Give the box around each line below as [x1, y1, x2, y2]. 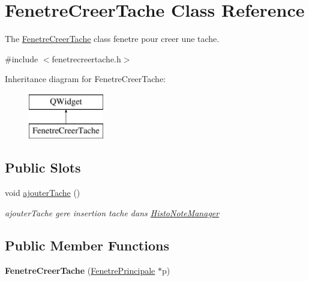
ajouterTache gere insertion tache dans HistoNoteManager [5, 206, 220, 219]
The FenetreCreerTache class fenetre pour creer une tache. [5, 32, 220, 45]
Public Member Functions [5, 235, 169, 254]
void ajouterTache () [5, 186, 80, 199]
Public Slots [5, 158, 81, 177]
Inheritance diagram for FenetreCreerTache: [5, 72, 166, 85]
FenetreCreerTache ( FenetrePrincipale [5, 264, 155, 276]
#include [5, 52, 38, 65]
